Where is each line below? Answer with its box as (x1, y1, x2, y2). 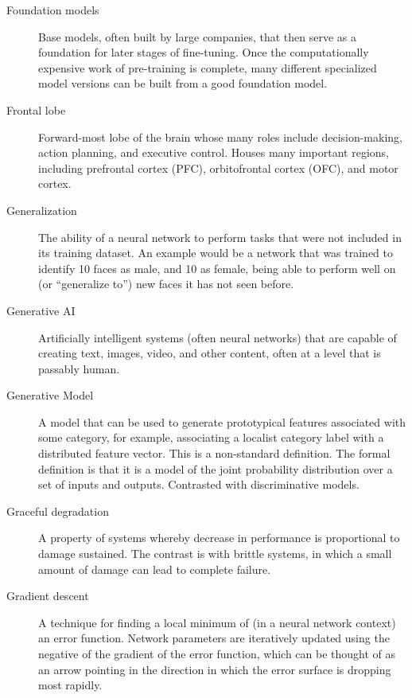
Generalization (6, 201, 77, 218)
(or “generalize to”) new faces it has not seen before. (38, 275, 294, 292)
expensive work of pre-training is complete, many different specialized (38, 59, 377, 76)
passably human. (38, 360, 120, 376)
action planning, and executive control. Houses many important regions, (38, 144, 389, 161)
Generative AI (6, 302, 76, 318)
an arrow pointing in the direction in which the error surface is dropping (38, 661, 391, 677)
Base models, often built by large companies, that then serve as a (38, 28, 357, 45)
